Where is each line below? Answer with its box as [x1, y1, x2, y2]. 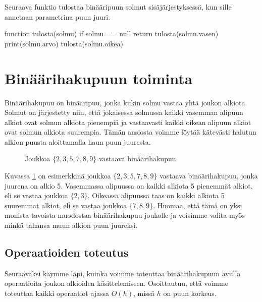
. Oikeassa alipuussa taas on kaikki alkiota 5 [87, 190, 225, 201]
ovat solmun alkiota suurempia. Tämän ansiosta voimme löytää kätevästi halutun [5, 127, 256, 137]
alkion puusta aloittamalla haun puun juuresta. [5, 136, 151, 147]
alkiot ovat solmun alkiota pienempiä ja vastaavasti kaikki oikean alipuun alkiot [5, 116, 251, 127]
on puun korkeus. [163, 288, 217, 298]
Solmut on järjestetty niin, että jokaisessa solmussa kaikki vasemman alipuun [5, 107, 243, 117]
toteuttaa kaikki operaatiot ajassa [5, 288, 110, 298]
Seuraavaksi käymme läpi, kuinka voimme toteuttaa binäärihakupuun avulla [5, 268, 241, 278]
